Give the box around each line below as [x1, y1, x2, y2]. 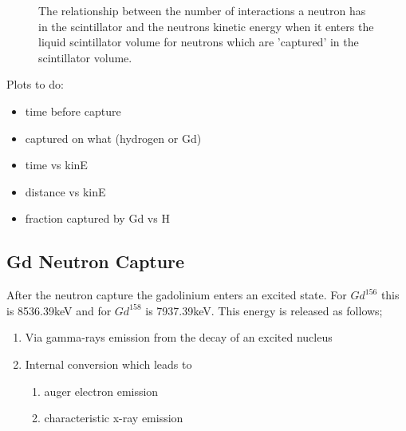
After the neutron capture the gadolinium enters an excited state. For [6, 287, 347, 303]
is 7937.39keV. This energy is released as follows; [145, 302, 383, 318]
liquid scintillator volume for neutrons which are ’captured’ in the [38, 34, 359, 50]
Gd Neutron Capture [6, 249, 185, 274]
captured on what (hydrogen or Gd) [25, 129, 202, 146]
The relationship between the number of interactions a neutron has [38, 2, 366, 18]
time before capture [25, 102, 121, 119]
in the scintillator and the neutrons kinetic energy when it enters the [38, 18, 374, 34]
